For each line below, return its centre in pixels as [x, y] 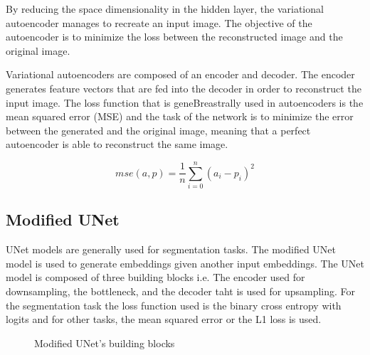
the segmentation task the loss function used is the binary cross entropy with [174, 305]
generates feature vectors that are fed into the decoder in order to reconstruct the [184, 88]
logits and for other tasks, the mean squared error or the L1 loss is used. [164, 319]
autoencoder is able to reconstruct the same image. [117, 144]
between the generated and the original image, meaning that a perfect [158, 130]
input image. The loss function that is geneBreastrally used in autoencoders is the [185, 102]
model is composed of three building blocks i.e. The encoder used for [155, 277]
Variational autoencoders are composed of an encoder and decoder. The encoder [180, 74]
